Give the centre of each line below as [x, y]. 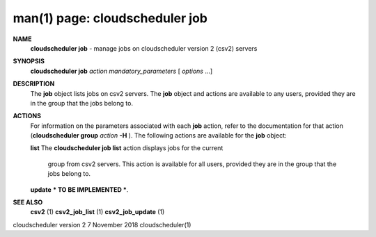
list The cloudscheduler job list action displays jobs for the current [127, 148]
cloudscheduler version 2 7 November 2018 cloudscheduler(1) [102, 224]
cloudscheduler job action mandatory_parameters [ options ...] [122, 71]
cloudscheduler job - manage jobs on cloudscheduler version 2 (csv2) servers [144, 48]
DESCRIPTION [34, 84]
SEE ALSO [28, 202]
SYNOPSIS [29, 61]
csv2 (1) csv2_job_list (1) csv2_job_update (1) [97, 212]
